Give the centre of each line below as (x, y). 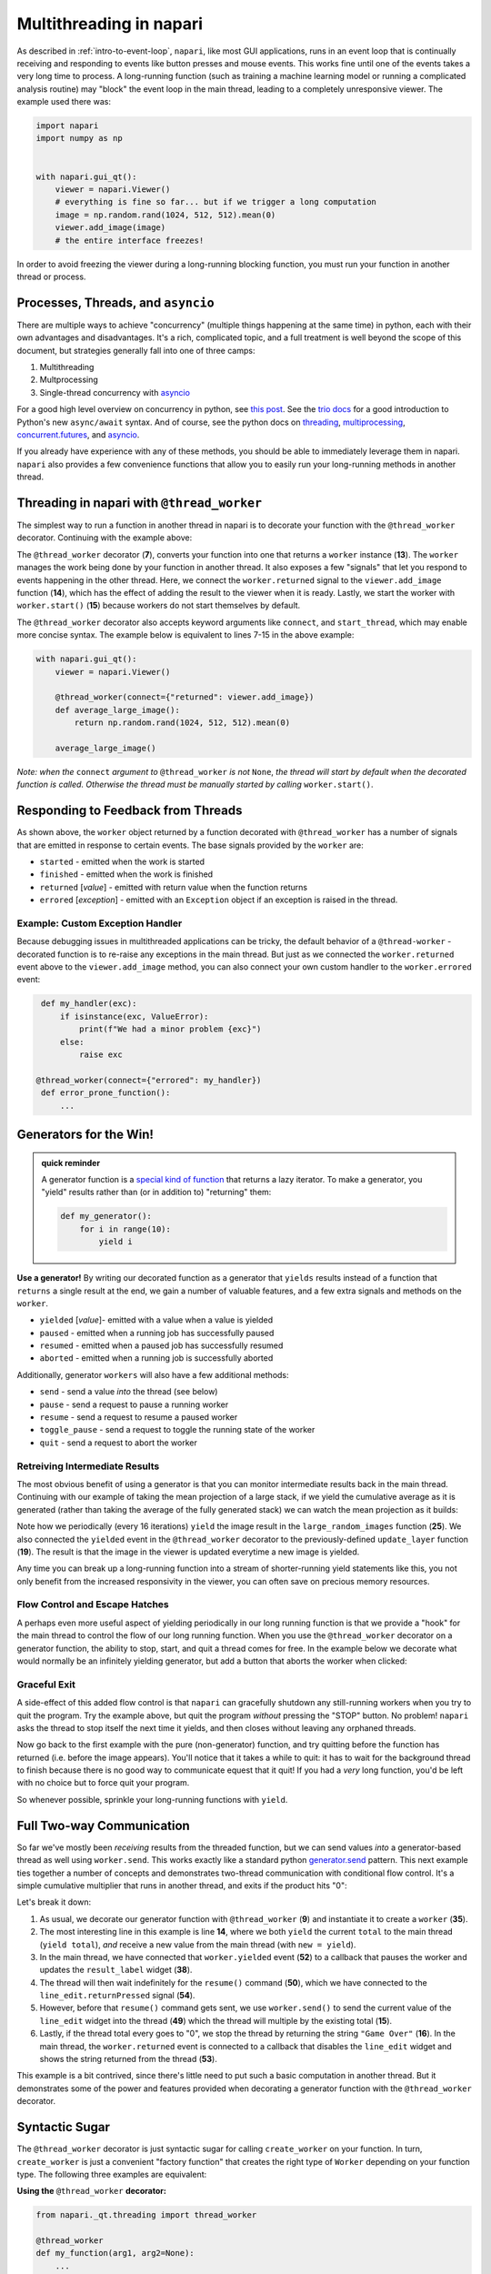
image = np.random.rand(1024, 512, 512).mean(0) (165, 215)
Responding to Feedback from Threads (130, 811)
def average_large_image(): (118, 710)
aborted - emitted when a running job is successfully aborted (156, 1358)
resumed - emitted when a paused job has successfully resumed (161, 1345)
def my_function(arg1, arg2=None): (115, 2253)
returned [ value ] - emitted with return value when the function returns (174, 887)
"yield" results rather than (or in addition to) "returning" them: (156, 1192)
